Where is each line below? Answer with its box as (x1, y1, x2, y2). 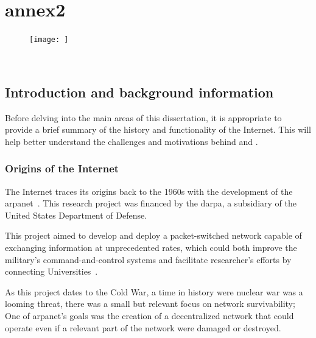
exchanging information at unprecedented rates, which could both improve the (5, 241, 297, 253)
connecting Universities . (5, 265, 98, 278)
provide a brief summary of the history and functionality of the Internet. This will (5, 123, 311, 136)
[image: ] (29, 35, 69, 44)
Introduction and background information (5, 82, 274, 101)
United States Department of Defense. (5, 208, 147, 221)
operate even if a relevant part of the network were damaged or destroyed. (5, 321, 281, 334)
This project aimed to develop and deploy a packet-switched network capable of (5, 229, 302, 242)
